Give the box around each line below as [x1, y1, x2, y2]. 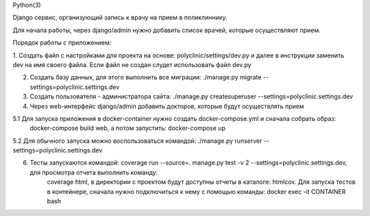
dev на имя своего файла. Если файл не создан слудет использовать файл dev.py [12, 60, 251, 68]
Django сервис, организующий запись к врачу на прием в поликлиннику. [12, 14, 227, 22]
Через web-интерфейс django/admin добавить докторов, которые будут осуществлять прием [29, 102, 304, 110]
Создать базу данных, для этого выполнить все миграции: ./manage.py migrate [29, 73, 262, 81]
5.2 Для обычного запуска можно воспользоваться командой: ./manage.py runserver [12, 137, 262, 145]
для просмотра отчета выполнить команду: [29, 168, 158, 176]
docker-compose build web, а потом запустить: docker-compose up [29, 124, 226, 133]
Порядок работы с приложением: [12, 38, 112, 47]
